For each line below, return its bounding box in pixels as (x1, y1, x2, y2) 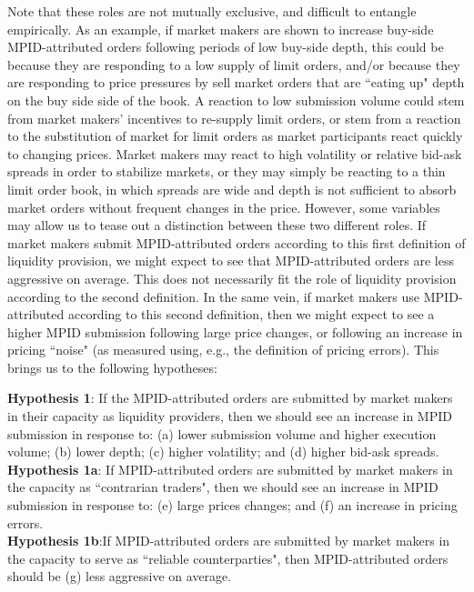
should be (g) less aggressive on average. (7, 567, 232, 586)
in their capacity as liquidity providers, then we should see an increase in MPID (7, 406, 452, 426)
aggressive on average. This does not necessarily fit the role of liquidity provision (7, 268, 457, 287)
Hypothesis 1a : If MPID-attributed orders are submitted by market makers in (7, 459, 453, 478)
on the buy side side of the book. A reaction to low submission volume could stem (7, 90, 465, 109)
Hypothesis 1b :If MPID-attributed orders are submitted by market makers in (7, 531, 450, 550)
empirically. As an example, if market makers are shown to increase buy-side (7, 19, 434, 38)
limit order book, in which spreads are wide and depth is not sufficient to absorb (7, 179, 457, 198)
